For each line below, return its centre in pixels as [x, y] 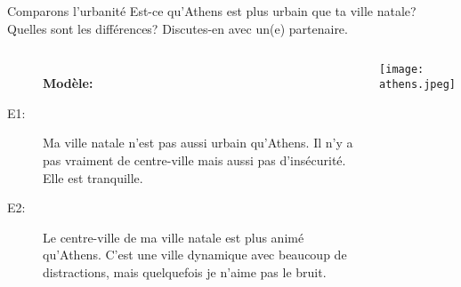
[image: [402, 70]
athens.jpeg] [417, 84]
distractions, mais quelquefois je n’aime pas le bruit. [185, 271]
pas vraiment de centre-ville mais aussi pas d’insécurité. [194, 159]
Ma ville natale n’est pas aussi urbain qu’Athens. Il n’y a [198, 143]
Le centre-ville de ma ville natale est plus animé [174, 237]
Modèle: [68, 83]
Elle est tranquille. [93, 177]
